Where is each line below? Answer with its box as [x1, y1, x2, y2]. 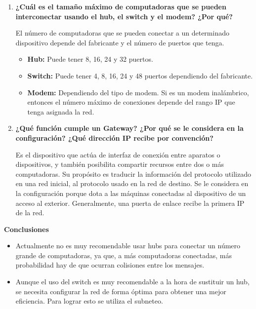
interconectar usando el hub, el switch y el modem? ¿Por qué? [15, 11, 233, 21]
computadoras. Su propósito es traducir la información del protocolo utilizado [15, 168, 251, 179]
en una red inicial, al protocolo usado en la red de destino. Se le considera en [15, 178, 249, 189]
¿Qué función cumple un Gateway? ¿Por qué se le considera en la [15, 123, 244, 133]
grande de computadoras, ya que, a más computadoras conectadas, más [15, 250, 232, 260]
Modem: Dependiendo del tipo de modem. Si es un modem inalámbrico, [27, 87, 249, 97]
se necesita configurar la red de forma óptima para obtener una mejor [15, 286, 226, 296]
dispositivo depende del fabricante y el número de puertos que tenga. [15, 37, 224, 47]
